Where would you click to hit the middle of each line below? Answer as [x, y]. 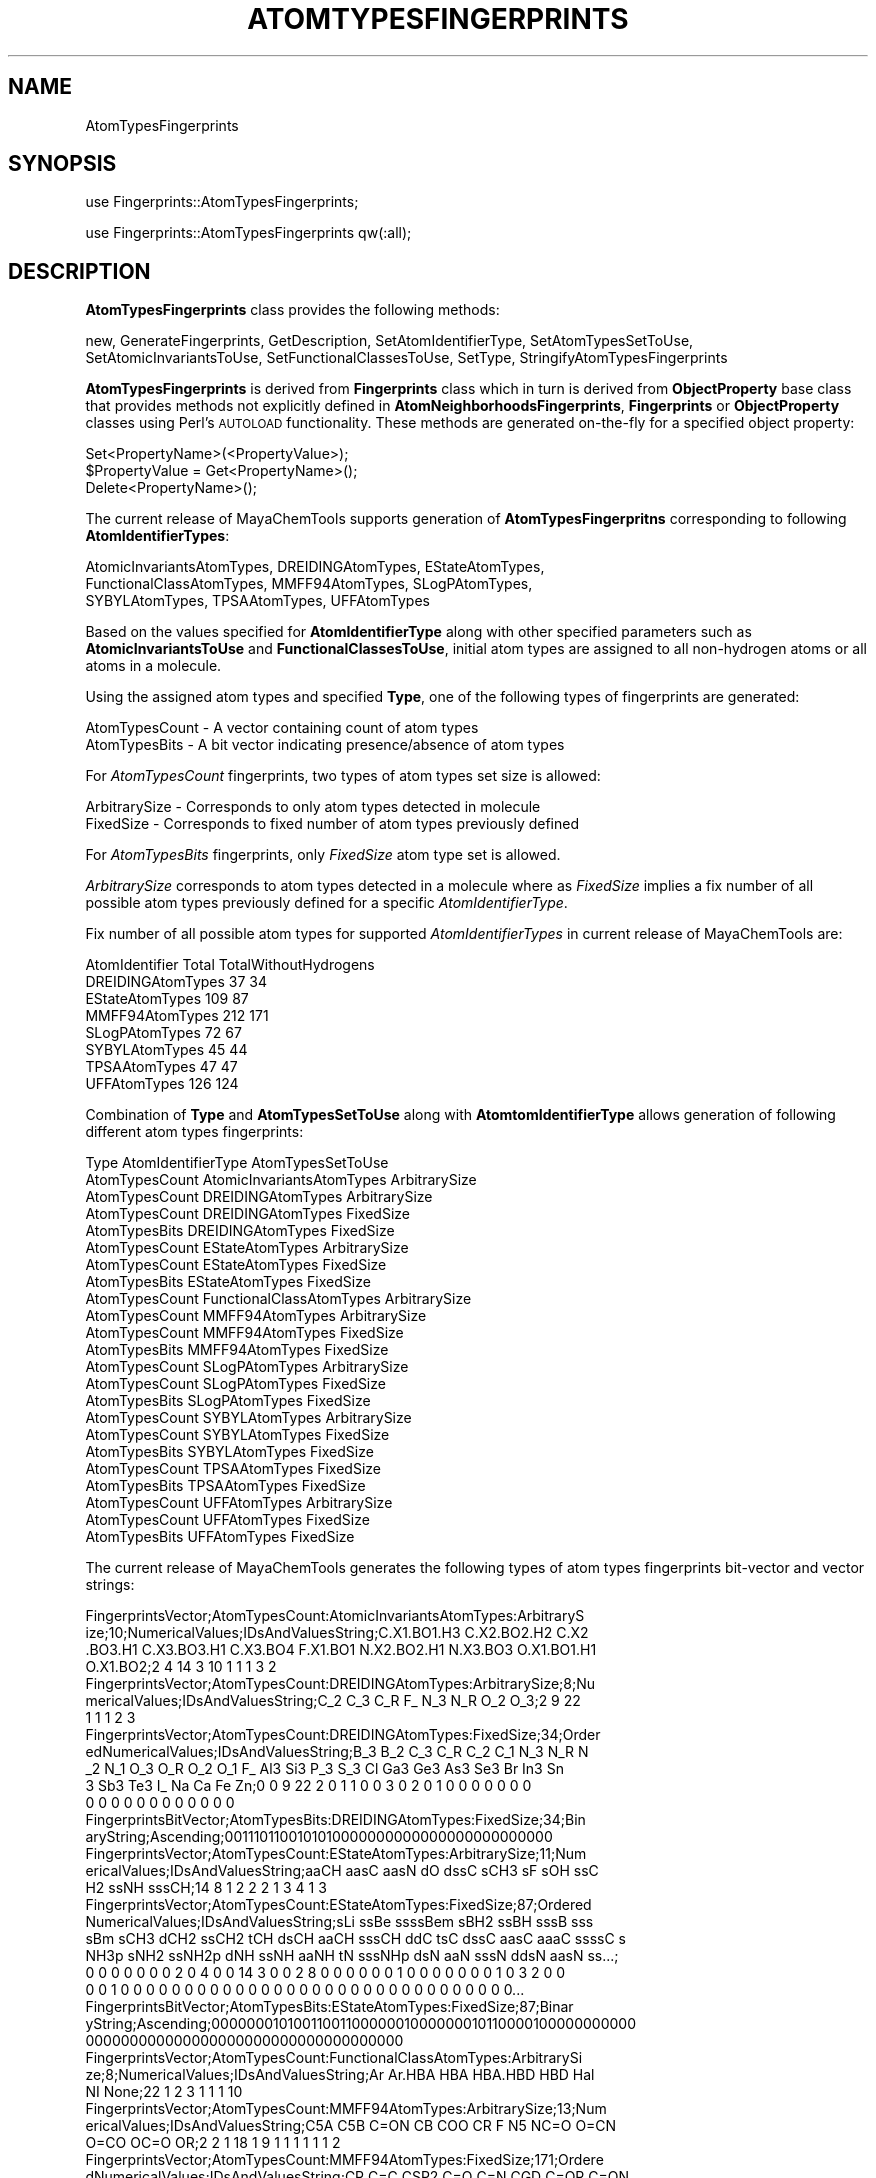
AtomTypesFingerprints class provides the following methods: [292, 310]
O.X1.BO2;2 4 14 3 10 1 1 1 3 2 [181, 1667]
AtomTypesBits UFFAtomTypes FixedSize [220, 1537]
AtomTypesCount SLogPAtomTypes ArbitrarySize [247, 1367]
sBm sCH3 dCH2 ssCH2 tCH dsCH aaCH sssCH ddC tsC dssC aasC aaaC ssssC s [355, 1939]
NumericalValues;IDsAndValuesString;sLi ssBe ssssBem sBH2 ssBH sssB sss [339, 1922]
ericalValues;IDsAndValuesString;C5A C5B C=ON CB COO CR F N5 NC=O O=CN [351, 2126]
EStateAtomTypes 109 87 [167, 999]
